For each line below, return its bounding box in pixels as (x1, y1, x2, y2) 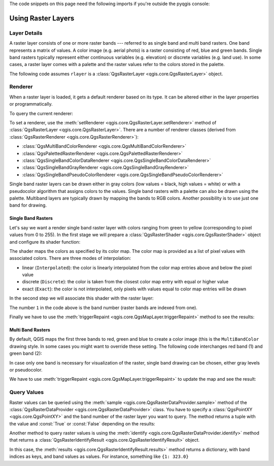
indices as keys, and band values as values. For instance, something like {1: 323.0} (9, 453, 189, 459)
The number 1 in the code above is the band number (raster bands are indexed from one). (9, 305, 198, 311)
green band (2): (9, 350, 43, 356)
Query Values (9, 389, 44, 396)
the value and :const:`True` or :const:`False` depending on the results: (9, 420, 156, 426)
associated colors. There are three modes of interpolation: (9, 255, 131, 261)
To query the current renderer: (9, 110, 74, 116)
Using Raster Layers (9, 14, 75, 22)
